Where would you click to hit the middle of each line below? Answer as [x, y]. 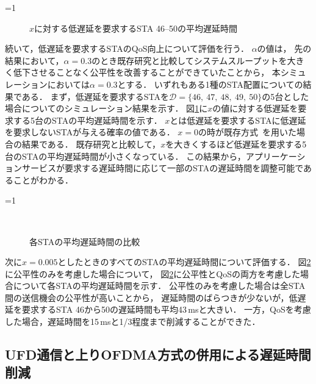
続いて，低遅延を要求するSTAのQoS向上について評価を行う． [127, 48]
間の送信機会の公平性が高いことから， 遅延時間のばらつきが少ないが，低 [151, 297]
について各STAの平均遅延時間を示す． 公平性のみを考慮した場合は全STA [159, 286]
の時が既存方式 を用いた [248, 132]
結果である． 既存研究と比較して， [91, 144]
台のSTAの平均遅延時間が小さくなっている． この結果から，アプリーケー [151, 156]
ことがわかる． [43, 180]
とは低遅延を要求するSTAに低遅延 [238, 120]
